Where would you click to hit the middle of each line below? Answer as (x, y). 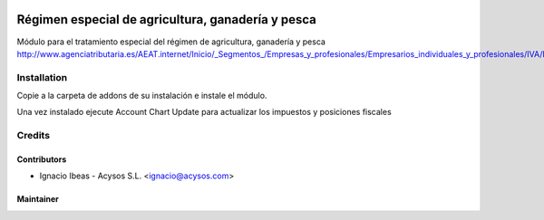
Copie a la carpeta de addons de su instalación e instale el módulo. (142, 96)
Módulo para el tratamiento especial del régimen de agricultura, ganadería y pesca (171, 42)
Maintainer (38, 199)
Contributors (42, 159)
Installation (42, 77)
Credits (33, 136)
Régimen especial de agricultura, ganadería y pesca (167, 19)
